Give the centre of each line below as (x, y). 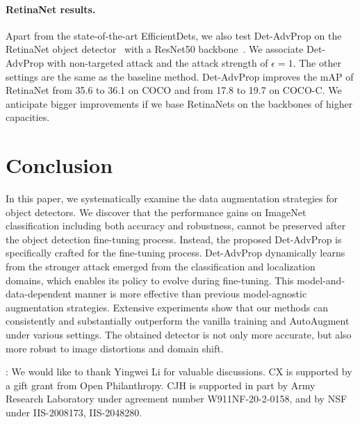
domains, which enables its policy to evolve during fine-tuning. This (150, 280)
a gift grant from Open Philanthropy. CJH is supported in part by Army (161, 385)
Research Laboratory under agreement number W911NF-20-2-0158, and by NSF (177, 399)
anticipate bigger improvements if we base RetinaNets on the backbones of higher (179, 103)
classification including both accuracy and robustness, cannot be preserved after (176, 226)
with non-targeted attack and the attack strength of (157, 62)
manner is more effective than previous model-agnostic (191, 294)
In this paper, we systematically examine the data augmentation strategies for (172, 198)
